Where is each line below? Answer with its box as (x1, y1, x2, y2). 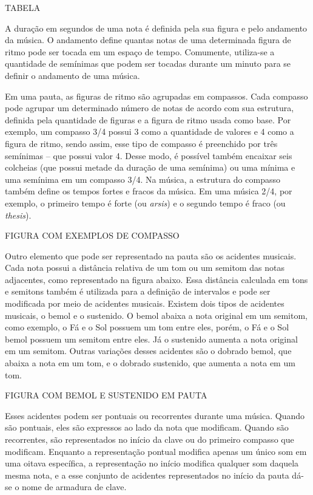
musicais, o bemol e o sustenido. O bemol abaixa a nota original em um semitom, (5, 309, 308, 321)
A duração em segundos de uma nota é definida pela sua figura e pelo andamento (5, 21, 308, 34)
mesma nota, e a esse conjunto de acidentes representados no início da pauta (5, 468, 289, 481)
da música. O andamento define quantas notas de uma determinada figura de (5, 33, 291, 46)
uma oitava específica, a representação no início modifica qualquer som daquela (5, 457, 299, 469)
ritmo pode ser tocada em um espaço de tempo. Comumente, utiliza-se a (5, 45, 275, 58)
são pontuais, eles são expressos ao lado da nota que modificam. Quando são (5, 421, 289, 434)
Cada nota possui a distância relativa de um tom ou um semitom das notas (5, 261, 284, 274)
